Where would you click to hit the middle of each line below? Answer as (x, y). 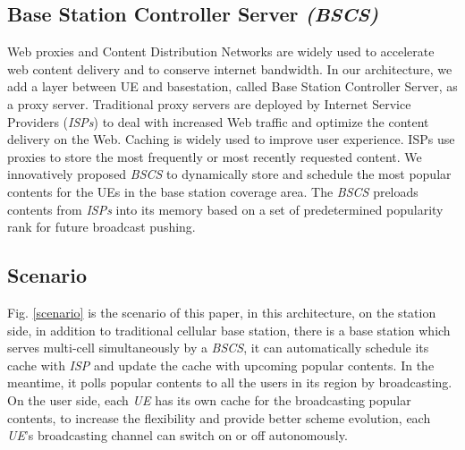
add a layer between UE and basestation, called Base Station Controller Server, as (232, 86)
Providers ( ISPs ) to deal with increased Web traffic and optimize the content (218, 121)
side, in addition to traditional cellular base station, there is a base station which (229, 330)
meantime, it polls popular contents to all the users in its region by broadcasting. (230, 382)
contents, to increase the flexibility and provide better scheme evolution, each (219, 417)
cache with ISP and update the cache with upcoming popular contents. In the (221, 365)
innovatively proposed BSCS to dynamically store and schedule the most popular (229, 174)
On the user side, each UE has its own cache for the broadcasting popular (209, 399)
